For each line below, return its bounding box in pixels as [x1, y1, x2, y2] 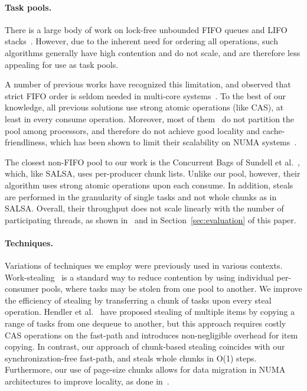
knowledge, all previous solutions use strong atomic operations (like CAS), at [5, 101, 284, 113]
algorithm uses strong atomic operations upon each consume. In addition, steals [5, 178, 293, 191]
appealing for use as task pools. [5, 58, 119, 70]
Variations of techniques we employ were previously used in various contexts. [5, 259, 283, 272]
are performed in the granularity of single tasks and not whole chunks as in [5, 190, 277, 203]
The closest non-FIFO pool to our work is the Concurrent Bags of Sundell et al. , [5, 155, 300, 168]
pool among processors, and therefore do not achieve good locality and [5, 124, 260, 136]
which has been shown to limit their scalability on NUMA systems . [50, 136, 297, 148]
